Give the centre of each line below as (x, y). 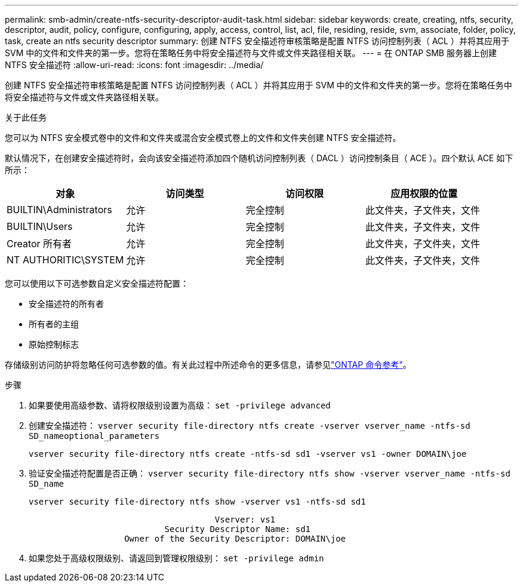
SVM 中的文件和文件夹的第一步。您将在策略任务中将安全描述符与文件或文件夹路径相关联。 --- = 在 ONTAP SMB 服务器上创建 (251, 53)
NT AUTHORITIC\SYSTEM (65, 260)
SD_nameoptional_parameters (94, 436)
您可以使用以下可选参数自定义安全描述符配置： (97, 283)
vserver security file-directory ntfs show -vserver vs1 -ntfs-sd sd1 (197, 502)
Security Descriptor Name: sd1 (238, 529)
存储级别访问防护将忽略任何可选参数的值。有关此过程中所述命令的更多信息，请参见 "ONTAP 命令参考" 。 (208, 365)
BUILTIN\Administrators (59, 210)
